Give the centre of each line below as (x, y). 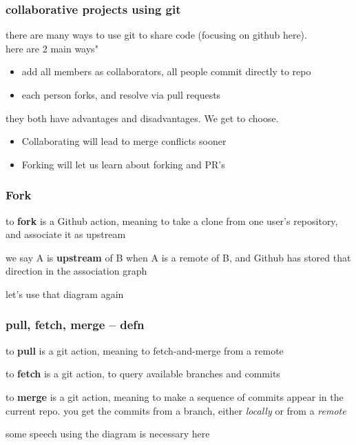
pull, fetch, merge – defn (75, 325)
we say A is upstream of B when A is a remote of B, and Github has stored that (178, 257)
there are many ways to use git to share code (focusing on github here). (156, 35)
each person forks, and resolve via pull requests (121, 95)
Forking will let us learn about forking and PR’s (123, 164)
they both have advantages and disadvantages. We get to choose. (142, 118)
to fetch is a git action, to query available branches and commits (143, 374)
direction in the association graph (76, 271)
